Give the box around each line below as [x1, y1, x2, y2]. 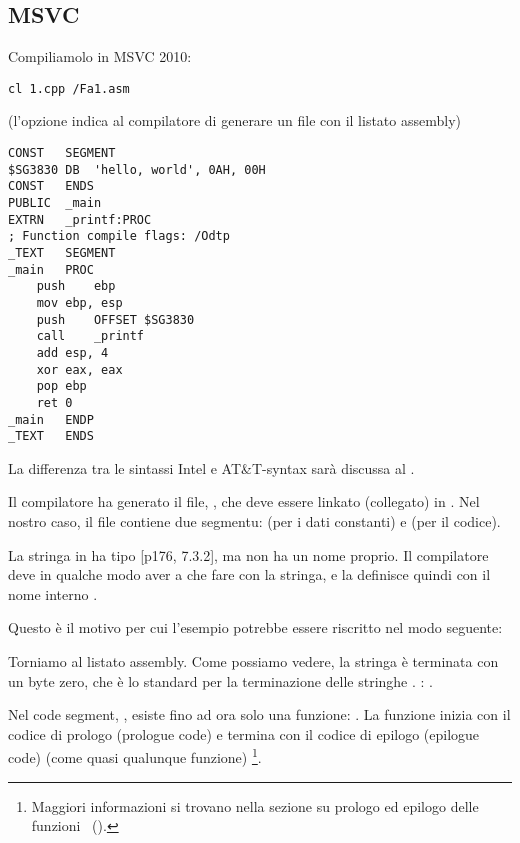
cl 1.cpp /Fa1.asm [8, 81, 130, 96]
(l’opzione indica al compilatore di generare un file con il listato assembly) [8, 110, 462, 131]
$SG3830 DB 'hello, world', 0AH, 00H [8, 162, 266, 177]
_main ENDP [8, 412, 94, 427]
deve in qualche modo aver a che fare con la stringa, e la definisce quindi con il [8, 564, 491, 585]
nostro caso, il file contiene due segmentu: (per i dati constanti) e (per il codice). [8, 511, 501, 532]
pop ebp [36, 379, 87, 394]
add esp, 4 [36, 345, 109, 360]
